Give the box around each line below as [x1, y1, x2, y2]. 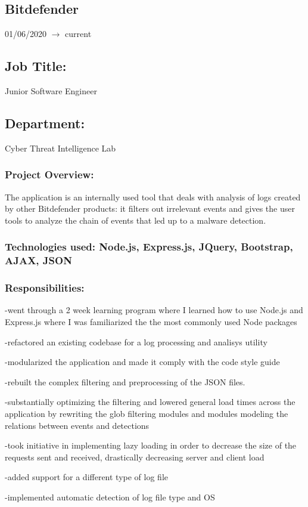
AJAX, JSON [5, 253, 72, 268]
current [65, 27, 92, 40]
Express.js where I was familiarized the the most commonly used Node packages [5, 315, 297, 327]
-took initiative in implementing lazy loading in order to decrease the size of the [5, 439, 297, 452]
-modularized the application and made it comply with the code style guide [5, 355, 280, 368]
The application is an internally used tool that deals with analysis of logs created [5, 190, 301, 203]
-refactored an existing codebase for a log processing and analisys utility [5, 335, 267, 348]
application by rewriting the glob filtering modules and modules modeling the [5, 407, 288, 419]
